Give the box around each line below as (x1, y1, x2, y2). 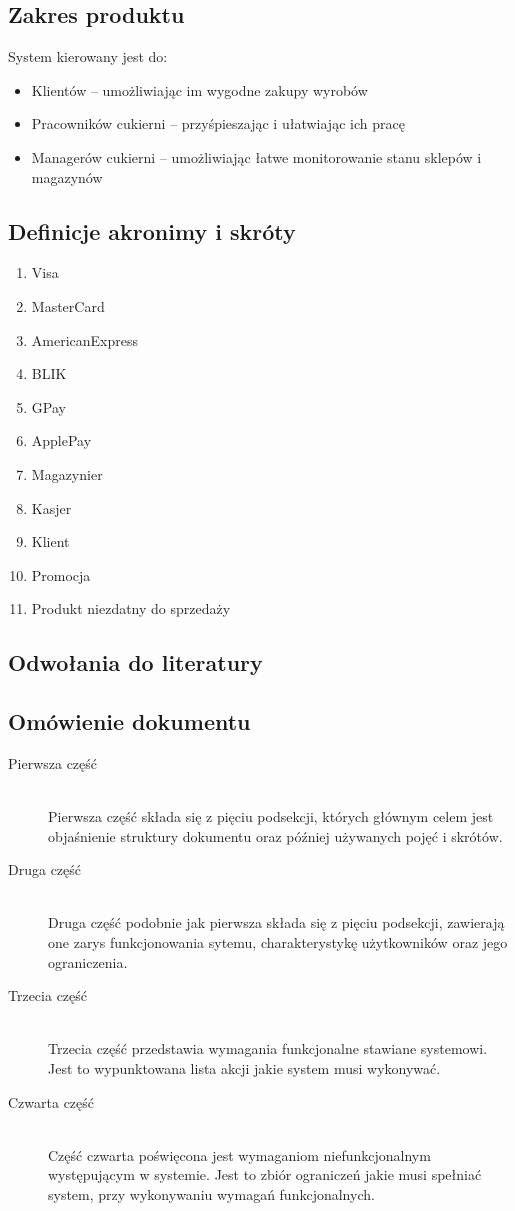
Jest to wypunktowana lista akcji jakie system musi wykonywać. (48, 1058, 441, 1079)
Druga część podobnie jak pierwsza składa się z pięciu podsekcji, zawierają (48, 912, 505, 933)
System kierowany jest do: (8, 46, 168, 67)
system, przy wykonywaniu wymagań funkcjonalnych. (48, 1183, 375, 1204)
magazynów (31, 166, 103, 187)
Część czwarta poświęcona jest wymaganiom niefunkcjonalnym (48, 1144, 431, 1165)
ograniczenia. (48, 951, 128, 972)
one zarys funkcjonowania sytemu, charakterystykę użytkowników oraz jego (48, 932, 508, 953)
